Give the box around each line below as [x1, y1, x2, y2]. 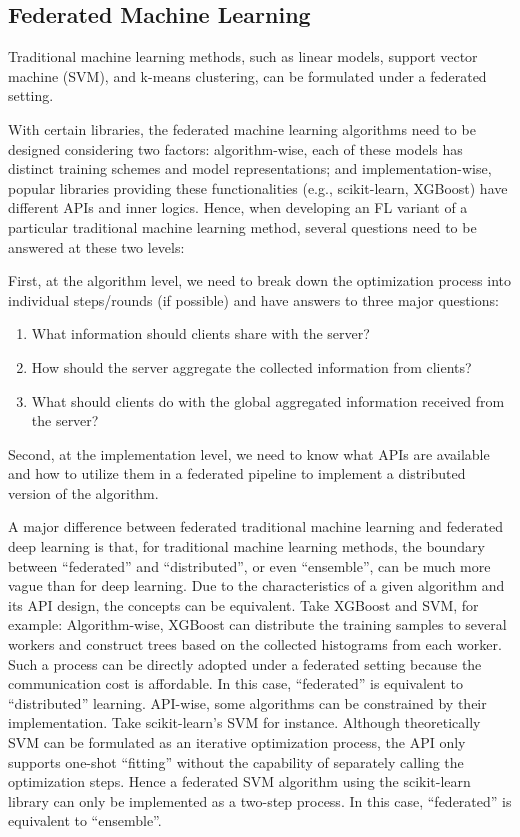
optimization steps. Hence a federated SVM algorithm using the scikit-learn [8, 771, 471, 792]
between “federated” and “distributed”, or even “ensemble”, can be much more [8, 555, 491, 576]
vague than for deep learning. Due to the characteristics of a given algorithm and [8, 575, 505, 596]
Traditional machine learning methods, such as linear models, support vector [8, 46, 478, 67]
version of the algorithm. [8, 482, 159, 503]
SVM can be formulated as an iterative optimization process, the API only [8, 732, 466, 753]
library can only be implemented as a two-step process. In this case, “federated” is [8, 790, 512, 811]
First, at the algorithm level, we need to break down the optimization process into [8, 270, 512, 291]
